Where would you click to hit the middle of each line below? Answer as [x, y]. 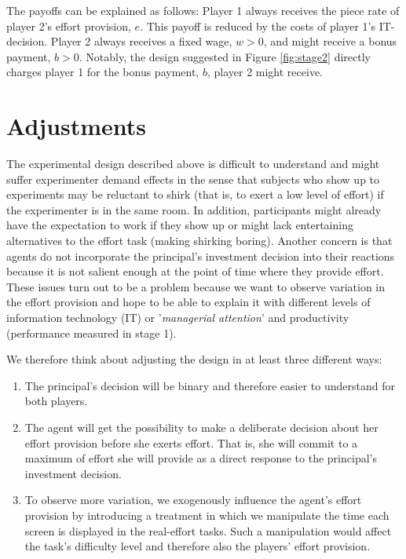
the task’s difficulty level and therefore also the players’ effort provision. [198, 546]
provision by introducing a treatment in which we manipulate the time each [207, 515]
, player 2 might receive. [265, 72]
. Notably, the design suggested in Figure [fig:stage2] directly [225, 56]
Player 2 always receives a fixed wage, [141, 41]
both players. [56, 401]
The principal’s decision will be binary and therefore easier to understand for [210, 385]
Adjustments [77, 126]
